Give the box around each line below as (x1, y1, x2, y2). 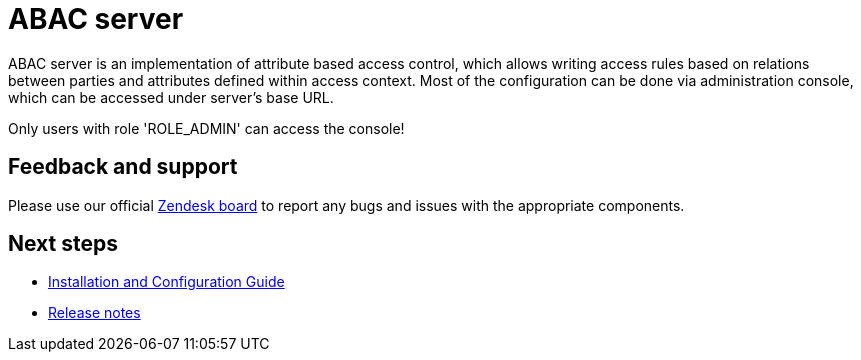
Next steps (8, 231, 118, 257)
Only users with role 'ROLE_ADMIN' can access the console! (8, 119, 405, 137)
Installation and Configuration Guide (48, 273, 285, 291)
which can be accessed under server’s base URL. (8, 88, 334, 106)
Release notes (48, 304, 141, 322)
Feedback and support (8, 154, 238, 180)
